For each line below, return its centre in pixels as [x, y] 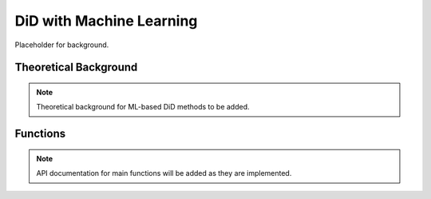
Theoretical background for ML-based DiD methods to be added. [143, 107]
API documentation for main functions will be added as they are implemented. [164, 173]
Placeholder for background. [62, 45]
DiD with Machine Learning [106, 21]
